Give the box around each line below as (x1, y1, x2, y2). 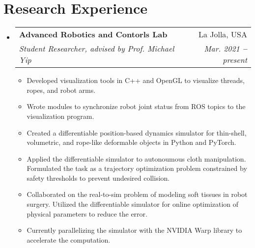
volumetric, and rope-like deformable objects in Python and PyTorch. (27, 137, 236, 147)
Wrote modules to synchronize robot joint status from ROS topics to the (27, 101, 246, 111)
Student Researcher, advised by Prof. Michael (19, 43, 174, 55)
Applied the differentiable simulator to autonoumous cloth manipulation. (27, 153, 246, 164)
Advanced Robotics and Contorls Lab (19, 28, 168, 40)
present (223, 54, 247, 66)
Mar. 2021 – (204, 43, 247, 55)
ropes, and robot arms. (27, 84, 96, 95)
